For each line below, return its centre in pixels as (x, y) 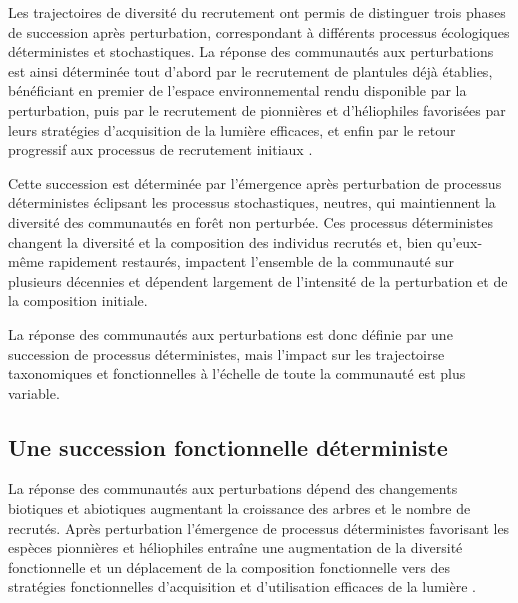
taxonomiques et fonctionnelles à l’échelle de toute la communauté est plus (237, 373)
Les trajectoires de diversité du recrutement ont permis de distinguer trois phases (257, 12)
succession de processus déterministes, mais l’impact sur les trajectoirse (226, 353)
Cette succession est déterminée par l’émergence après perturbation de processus (255, 182)
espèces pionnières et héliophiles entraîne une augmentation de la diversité (235, 547)
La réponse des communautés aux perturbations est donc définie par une (230, 333)
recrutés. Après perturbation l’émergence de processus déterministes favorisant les (259, 527)
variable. (34, 392)
